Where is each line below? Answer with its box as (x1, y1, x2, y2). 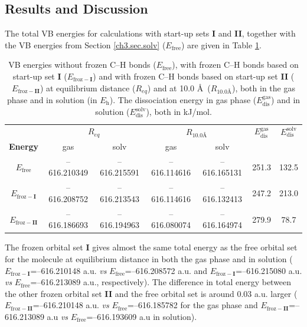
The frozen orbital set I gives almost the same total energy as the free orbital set (5, 241, 298, 253)
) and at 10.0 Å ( (147, 81, 211, 94)
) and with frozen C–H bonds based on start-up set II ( (93, 70, 295, 82)
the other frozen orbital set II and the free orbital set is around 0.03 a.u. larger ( (5, 287, 298, 299)
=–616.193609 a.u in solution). (86, 310, 197, 322)
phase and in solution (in (6, 94, 97, 106)
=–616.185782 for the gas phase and (128, 299, 258, 311)
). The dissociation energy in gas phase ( (109, 94, 257, 106)
